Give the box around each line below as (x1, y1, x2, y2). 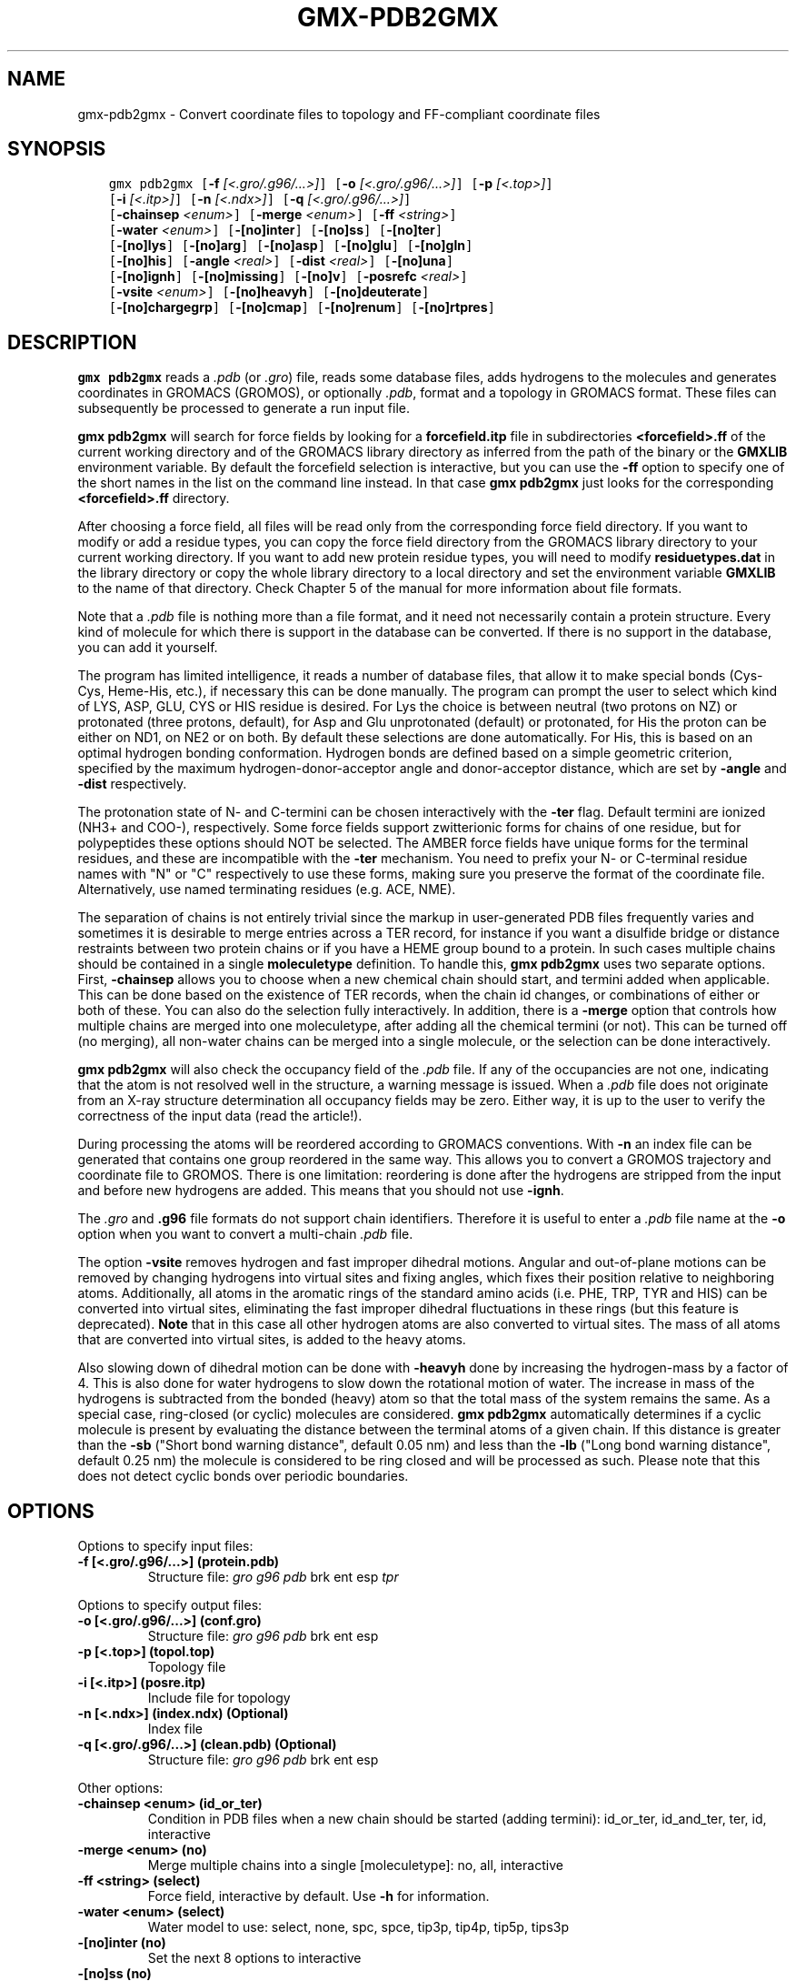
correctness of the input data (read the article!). (77, 1108, 363, 1124)
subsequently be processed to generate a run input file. (77, 400, 410, 417)
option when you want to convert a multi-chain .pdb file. (77, 1226, 413, 1242)
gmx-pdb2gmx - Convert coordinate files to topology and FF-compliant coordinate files (77, 106, 601, 122)
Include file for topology (147, 1690, 291, 1706)
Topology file (147, 1659, 226, 1675)
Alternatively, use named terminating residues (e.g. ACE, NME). (77, 881, 456, 898)
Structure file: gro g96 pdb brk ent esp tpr (147, 1569, 399, 1585)
